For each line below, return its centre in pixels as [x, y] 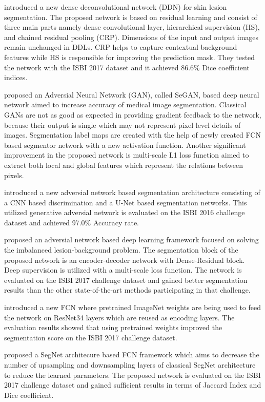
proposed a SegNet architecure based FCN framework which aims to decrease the [132, 355]
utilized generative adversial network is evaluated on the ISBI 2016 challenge [125, 212]
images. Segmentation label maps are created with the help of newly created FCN [132, 135]
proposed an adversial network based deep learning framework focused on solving [131, 240]
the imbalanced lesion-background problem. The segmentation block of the [121, 250]
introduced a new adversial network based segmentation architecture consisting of [132, 192]
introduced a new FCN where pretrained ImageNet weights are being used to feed [133, 307]
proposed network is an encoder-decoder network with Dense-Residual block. [125, 260]
